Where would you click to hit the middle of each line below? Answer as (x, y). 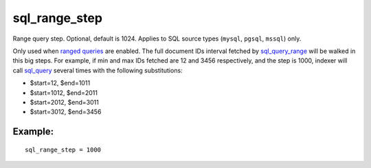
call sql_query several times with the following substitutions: (98, 70)
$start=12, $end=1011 (60, 83)
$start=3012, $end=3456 (66, 112)
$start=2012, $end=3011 (64, 102)
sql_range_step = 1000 (63, 149)
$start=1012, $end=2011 (64, 92)
